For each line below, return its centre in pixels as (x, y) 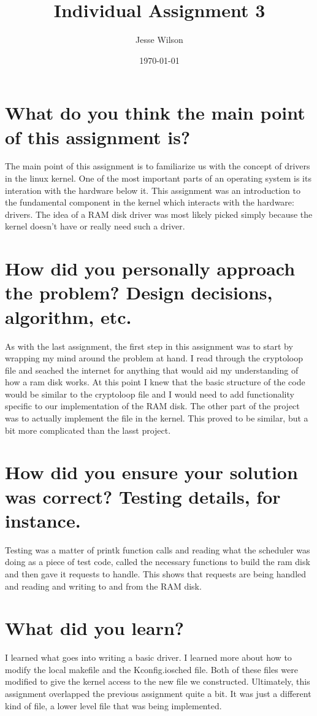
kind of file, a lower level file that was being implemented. (113, 705)
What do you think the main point (155, 113)
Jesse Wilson (159, 40)
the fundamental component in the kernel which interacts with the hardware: (150, 202)
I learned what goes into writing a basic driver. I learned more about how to (148, 657)
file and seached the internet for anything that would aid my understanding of (152, 370)
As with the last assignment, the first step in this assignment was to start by (149, 346)
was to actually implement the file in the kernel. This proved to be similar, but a (157, 418)
